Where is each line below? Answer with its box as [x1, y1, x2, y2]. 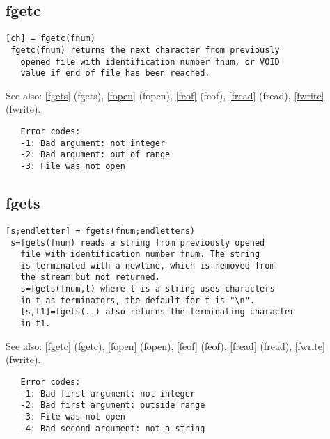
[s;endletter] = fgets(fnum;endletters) [6, 225, 196, 236]
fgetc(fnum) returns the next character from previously [10, 45, 280, 55]
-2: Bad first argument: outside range [20, 400, 205, 410]
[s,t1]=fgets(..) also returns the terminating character [20, 307, 295, 317]
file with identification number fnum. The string [20, 249, 260, 260]
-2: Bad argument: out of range [20, 150, 171, 160]
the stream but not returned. [20, 272, 160, 282]
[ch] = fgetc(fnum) [6, 33, 95, 44]
